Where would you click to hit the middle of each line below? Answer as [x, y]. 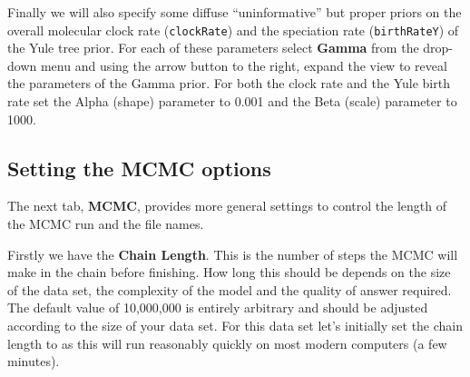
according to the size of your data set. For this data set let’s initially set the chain [235, 325]
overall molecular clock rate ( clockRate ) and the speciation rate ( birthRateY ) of [233, 30]
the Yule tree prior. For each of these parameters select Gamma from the [213, 48]
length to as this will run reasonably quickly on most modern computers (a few [227, 343]
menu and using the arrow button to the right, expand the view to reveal [244, 65]
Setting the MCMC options [139, 168]
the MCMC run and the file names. [106, 224]
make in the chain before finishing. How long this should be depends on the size [229, 272]
